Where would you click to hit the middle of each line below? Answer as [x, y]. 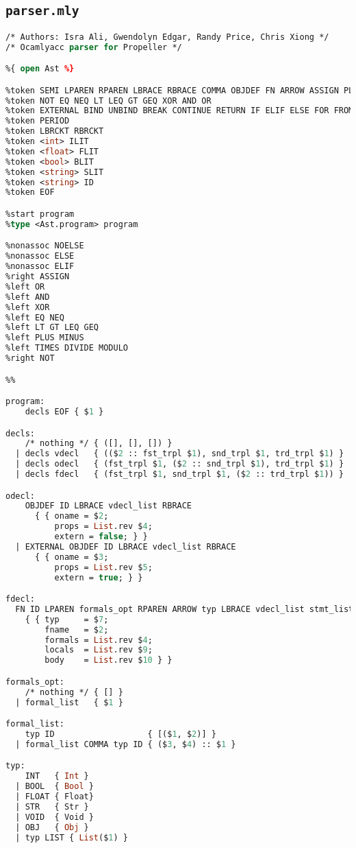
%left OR [25, 286]
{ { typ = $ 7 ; [67, 619]
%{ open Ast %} [40, 69]
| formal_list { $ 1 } [69, 702]
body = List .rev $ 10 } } [109, 660]
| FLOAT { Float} [54, 797]
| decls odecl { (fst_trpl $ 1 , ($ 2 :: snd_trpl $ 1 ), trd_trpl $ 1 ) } [180, 464]
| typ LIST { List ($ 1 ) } [72, 837]
